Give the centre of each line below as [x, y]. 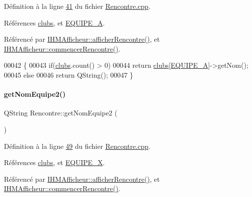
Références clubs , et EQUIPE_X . [55, 162]
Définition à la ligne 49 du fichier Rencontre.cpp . [77, 146]
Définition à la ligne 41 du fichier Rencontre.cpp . [77, 6]
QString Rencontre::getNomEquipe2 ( [61, 113]
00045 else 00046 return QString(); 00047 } [69, 74]
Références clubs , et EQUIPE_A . [55, 22]
